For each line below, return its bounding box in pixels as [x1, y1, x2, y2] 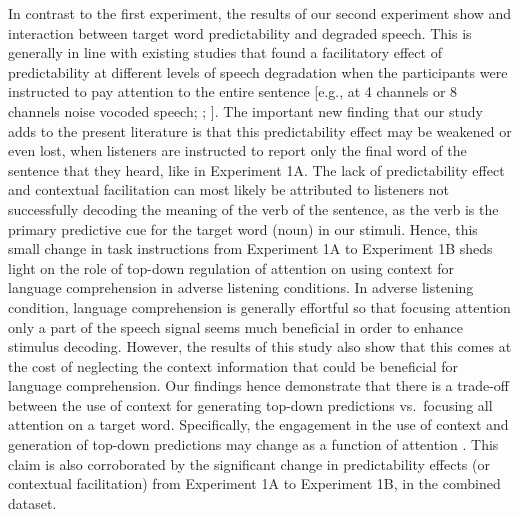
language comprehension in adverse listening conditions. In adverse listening [8, 277, 474, 298]
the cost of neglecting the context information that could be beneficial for [8, 355, 459, 376]
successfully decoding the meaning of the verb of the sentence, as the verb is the [8, 198, 499, 219]
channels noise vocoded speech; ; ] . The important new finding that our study [8, 100, 483, 121]
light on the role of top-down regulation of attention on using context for [8, 257, 454, 278]
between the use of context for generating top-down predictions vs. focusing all [8, 394, 493, 415]
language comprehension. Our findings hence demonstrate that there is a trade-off [8, 375, 510, 396]
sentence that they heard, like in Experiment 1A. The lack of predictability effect [8, 159, 505, 180]
